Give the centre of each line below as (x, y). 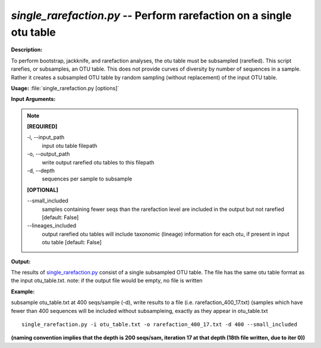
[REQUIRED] (42, 126)
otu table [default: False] (72, 242)
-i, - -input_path (46, 137)
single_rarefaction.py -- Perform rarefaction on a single (151, 15)
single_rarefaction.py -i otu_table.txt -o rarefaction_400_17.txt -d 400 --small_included (159, 324)
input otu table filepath (70, 145)
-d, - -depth (41, 171)
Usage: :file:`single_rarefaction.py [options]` (65, 88)
